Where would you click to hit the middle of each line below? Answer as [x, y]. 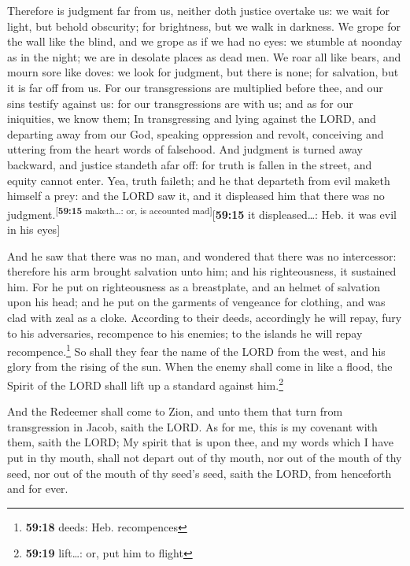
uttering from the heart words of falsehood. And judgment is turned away [185, 149]
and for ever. [38, 488]
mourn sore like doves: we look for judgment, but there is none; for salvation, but [203, 72]
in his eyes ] [34, 229]
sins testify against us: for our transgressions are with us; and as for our [180, 103]
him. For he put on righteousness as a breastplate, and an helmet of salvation [194, 286]
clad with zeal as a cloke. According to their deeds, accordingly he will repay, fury [205, 317]
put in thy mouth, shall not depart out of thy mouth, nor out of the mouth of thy [205, 457]
